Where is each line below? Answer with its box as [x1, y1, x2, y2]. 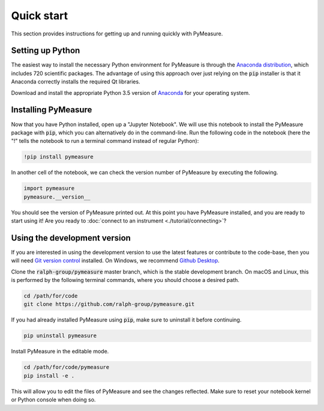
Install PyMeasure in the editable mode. [11, 348, 109, 355]
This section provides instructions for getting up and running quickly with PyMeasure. [11, 30, 223, 37]
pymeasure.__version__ [23, 193, 91, 200]
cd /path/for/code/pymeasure [23, 364, 110, 371]
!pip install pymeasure [23, 154, 94, 160]
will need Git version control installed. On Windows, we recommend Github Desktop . [11, 257, 220, 264]
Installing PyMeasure [11, 105, 92, 115]
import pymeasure [23, 185, 75, 192]
